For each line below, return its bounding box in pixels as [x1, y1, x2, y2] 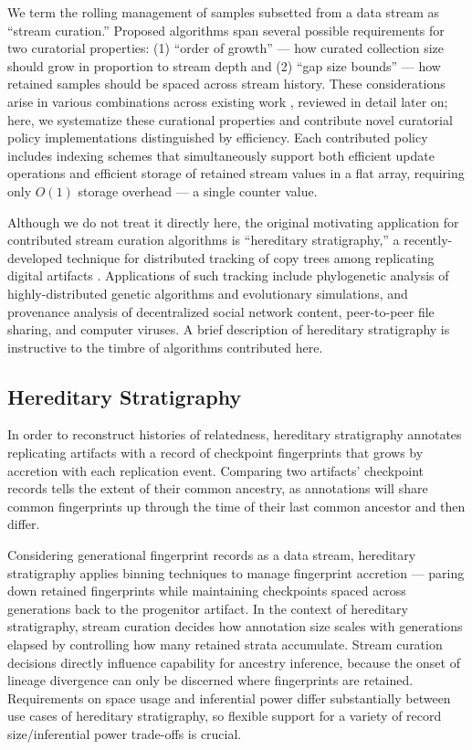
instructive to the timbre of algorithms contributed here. [7, 337, 323, 356]
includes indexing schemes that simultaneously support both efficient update [7, 145, 435, 164]
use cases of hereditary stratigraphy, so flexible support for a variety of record [7, 706, 442, 725]
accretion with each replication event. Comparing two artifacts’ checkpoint [7, 460, 424, 480]
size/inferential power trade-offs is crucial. [7, 724, 242, 743]
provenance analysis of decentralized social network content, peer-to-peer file [7, 301, 435, 321]
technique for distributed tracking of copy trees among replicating [66, 248, 435, 267]
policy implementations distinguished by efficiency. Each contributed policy [7, 128, 428, 147]
